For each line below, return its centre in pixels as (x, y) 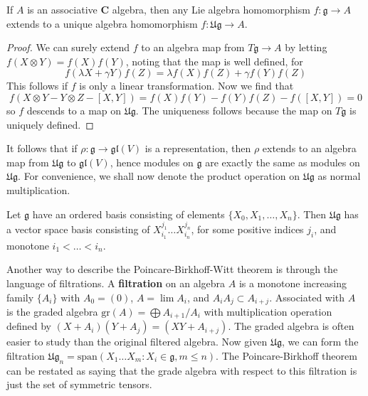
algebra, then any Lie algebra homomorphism (211, 9)
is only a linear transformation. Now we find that (186, 86)
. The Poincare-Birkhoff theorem (286, 355)
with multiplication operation (268, 311)
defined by (29, 326)
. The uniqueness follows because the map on (234, 110)
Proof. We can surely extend (68, 47)
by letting (306, 47)
